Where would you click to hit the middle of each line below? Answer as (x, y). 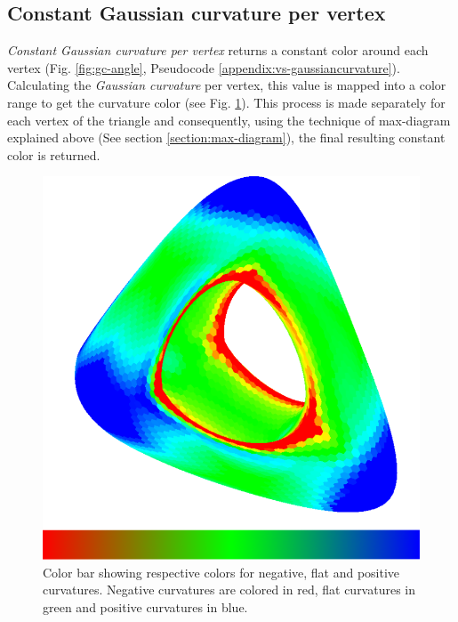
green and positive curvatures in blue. (145, 607)
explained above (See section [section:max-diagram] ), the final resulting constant (226, 137)
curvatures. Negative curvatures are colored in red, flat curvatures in (229, 590)
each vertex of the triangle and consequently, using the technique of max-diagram (229, 120)
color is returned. (54, 154)
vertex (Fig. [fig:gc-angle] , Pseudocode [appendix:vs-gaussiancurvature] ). (204, 67)
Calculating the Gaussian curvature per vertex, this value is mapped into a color (227, 85)
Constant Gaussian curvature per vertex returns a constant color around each (218, 50)
